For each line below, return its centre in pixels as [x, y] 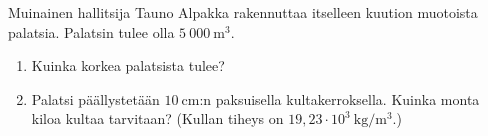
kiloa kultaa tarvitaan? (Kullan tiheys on [157, 118]
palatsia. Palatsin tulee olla [91, 31]
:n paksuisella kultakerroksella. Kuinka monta [339, 98]
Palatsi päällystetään [95, 98]
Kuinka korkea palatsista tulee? [128, 65]
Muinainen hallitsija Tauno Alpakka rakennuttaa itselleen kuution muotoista [243, 12]
